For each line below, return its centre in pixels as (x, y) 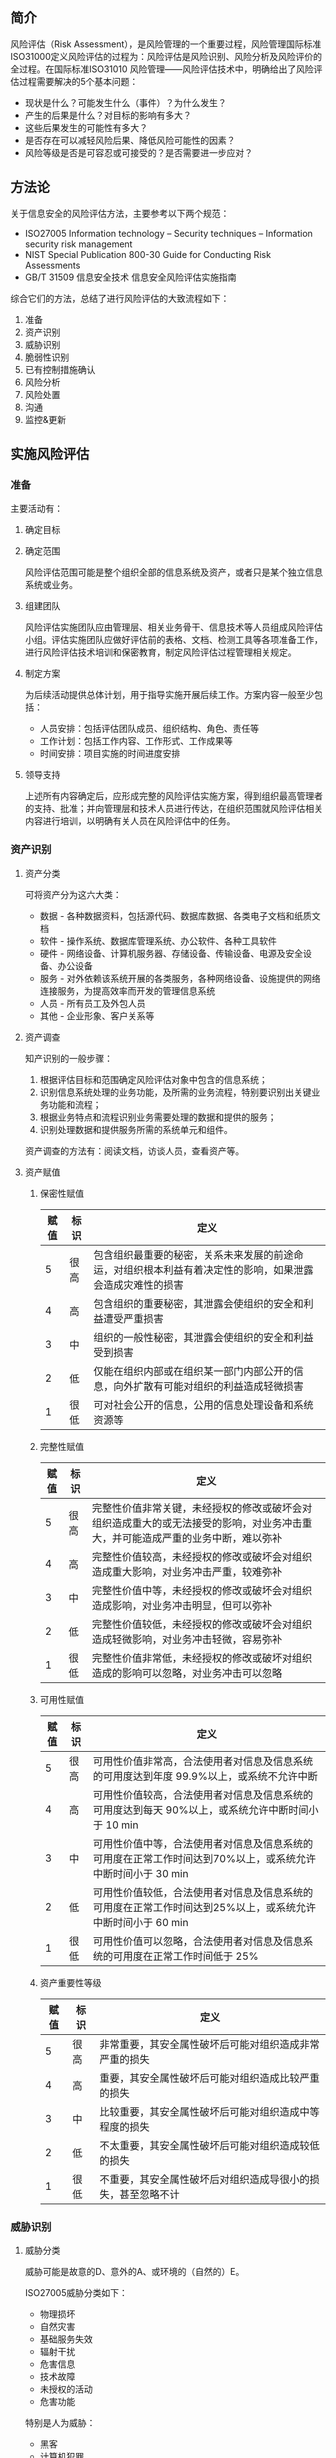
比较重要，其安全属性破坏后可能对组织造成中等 (209, 2111)
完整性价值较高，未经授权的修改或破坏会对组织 (202, 1556)
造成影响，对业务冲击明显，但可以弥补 (182, 1605)
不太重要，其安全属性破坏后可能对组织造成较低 (209, 2145)
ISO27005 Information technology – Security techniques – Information (168, 233)
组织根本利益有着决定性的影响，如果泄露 (218, 1270)
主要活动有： (36, 509)
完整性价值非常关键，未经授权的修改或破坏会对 (202, 1508)
